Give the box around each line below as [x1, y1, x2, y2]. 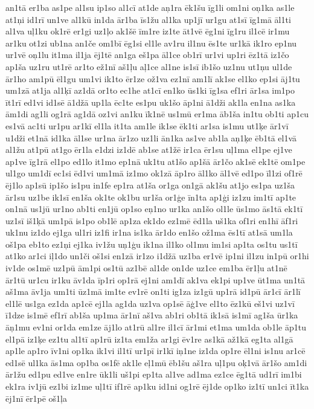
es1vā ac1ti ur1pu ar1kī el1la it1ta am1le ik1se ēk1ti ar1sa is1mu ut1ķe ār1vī [5, 119, 289, 132]
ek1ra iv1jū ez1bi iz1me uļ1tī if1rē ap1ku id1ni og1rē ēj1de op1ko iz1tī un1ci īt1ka [5, 380, 309, 392]
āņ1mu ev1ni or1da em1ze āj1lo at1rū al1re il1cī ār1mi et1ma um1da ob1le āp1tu [5, 321, 306, 333]
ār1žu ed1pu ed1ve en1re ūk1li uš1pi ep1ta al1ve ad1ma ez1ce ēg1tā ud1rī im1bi [5, 368, 302, 381]
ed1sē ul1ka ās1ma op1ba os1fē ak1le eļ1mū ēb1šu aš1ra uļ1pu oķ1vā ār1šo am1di [5, 356, 307, 369]
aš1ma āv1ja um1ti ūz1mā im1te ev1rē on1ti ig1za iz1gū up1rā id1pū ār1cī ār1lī [5, 285, 301, 298]
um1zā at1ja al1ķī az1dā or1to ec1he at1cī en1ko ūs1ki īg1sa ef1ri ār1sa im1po [5, 84, 295, 97]
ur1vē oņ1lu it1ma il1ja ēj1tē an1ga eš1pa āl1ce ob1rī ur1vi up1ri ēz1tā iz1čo [5, 48, 289, 61]
